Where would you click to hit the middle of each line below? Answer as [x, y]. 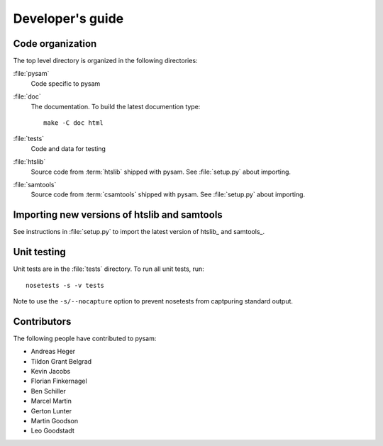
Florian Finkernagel [59, 381]
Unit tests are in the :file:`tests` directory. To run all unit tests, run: [109, 269]
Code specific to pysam [66, 83]
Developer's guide [68, 18]
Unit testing [40, 252]
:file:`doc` [27, 96]
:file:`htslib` [29, 162]
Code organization [55, 44]
